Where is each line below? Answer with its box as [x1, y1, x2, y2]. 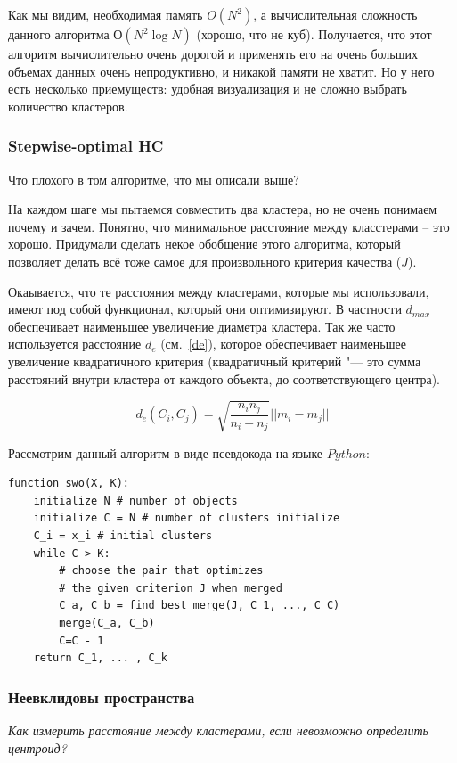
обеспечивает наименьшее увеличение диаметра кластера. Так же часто [8, 316, 396, 335]
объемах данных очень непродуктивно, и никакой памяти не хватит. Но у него [8, 62, 435, 80]
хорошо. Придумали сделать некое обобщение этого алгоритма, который [8, 234, 401, 253]
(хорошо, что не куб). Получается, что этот [196, 25, 432, 43]
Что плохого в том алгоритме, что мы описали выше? [8, 169, 299, 188]
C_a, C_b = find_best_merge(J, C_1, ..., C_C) [59, 599, 340, 612]
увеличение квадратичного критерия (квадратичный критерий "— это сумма [8, 351, 421, 370]
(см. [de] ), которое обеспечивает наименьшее [160, 334, 406, 353]
